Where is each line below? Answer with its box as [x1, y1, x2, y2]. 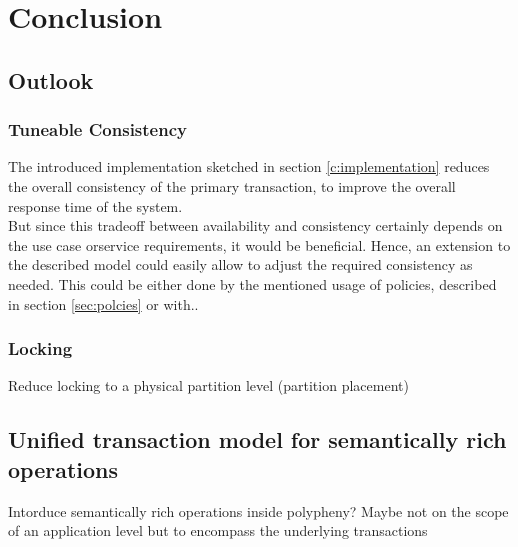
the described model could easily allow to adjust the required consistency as [8, 254, 473, 275]
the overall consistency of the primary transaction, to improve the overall [8, 175, 456, 196]
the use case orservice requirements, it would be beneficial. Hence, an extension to [8, 234, 511, 255]
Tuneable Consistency [8, 117, 187, 142]
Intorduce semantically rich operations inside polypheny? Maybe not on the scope [8, 500, 509, 521]
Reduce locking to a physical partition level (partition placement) [8, 375, 409, 396]
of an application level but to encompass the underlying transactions [8, 520, 428, 541]
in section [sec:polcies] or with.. [8, 293, 199, 314]
